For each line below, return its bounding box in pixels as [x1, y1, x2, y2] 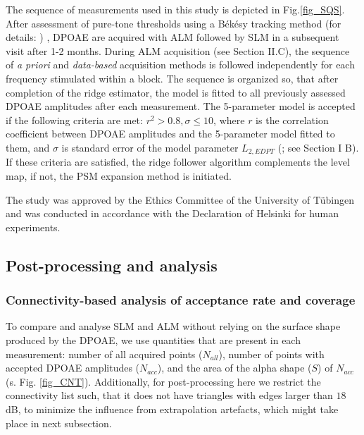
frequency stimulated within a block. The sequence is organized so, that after [6, 71, 339, 85]
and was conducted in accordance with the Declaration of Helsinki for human [6, 206, 339, 221]
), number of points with [218, 346, 325, 361]
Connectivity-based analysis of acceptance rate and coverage [6, 291, 356, 309]
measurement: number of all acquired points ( [6, 346, 203, 361]
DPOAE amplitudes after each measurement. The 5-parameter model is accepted [6, 99, 356, 114]
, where [213, 112, 245, 127]
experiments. [6, 219, 61, 234]
